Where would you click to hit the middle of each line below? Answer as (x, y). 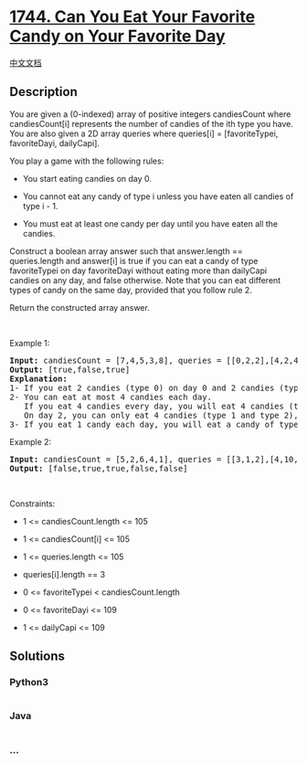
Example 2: (31, 441)
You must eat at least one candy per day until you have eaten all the (150, 223)
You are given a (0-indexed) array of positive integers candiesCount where (150, 114)
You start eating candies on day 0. (87, 178)
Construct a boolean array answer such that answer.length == (127, 251)
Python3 (29, 683)
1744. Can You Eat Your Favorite (132, 17)
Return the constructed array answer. (80, 307)
